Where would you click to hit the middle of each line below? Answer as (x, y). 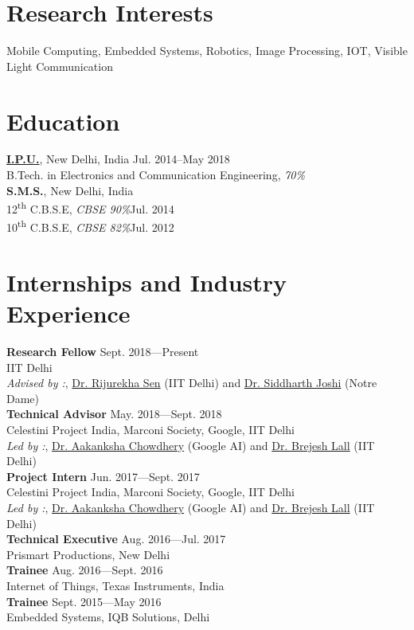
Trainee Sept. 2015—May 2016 (84, 601)
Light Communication (60, 66)
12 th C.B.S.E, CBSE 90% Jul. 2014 (90, 207)
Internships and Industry (147, 282)
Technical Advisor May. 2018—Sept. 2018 (114, 414)
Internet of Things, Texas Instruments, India (115, 585)
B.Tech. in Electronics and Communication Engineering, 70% (156, 175)
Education (63, 121)
